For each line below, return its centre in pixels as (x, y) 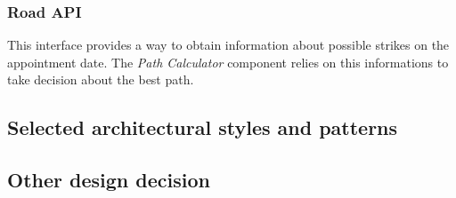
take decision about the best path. (101, 79)
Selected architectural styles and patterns (203, 127)
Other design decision (109, 180)
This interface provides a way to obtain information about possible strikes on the (228, 45)
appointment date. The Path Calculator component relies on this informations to (228, 62)
